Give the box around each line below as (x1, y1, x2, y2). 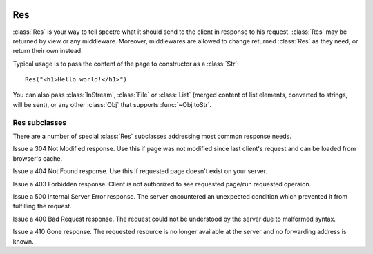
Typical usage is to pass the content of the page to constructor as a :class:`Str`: (12, 59, 240, 68)
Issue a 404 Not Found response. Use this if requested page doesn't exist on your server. (12, 167, 268, 175)
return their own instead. (12, 47, 83, 55)
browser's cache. (12, 154, 63, 162)
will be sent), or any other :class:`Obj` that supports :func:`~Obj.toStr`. (12, 100, 212, 108)
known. (12, 237, 34, 245)
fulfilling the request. (12, 202, 72, 211)
